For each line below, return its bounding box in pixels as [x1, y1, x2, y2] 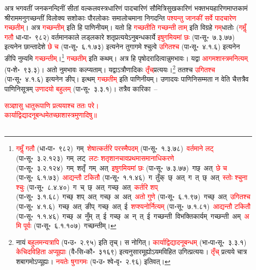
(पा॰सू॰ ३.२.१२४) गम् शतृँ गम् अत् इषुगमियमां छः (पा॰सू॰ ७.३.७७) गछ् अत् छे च [16, 162, 227, 173]
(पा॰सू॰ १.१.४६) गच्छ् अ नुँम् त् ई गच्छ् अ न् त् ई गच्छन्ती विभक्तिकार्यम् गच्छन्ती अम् [16, 210, 241, 221]
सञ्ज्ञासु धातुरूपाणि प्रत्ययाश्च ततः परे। [4, 100, 99, 110]
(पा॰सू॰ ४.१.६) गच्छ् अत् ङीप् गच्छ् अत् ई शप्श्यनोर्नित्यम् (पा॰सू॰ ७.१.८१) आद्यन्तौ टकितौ [16, 201, 251, 211]
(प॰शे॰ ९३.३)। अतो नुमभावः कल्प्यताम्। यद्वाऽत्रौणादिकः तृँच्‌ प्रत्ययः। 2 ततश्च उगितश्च [4, 63, 215, 74]
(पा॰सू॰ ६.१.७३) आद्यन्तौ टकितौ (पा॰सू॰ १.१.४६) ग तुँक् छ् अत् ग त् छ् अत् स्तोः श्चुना [16, 172, 248, 182]
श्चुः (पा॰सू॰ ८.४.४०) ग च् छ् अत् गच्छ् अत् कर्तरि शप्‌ [16, 181, 158, 192]
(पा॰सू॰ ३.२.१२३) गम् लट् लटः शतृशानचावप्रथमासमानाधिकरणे [16, 153, 174, 163]
